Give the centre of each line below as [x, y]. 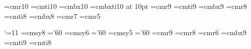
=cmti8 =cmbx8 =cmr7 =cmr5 [52, 16]
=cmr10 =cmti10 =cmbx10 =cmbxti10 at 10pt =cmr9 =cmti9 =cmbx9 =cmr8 [125, 6]
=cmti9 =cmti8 [28, 42]
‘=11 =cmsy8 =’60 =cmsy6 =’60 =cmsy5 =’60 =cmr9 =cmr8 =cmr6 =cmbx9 [125, 32]
